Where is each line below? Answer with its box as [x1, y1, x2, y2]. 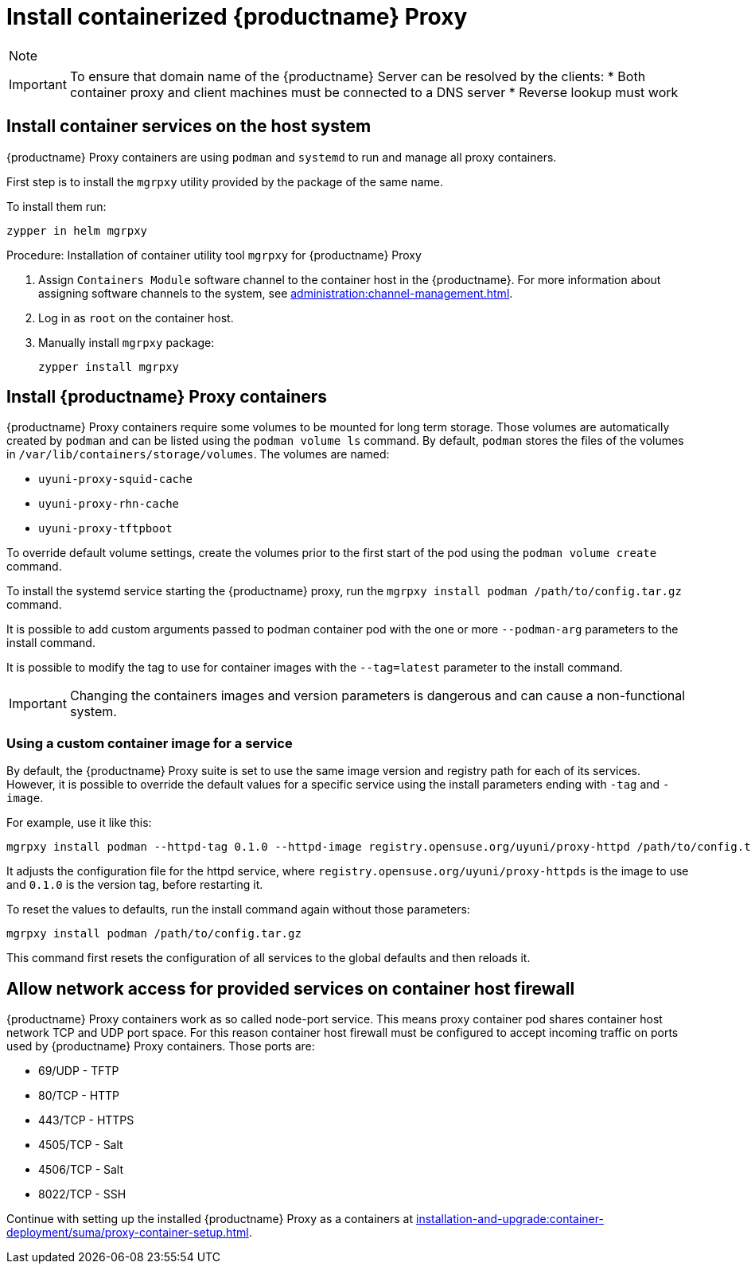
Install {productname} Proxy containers [6, 387, 328, 407]
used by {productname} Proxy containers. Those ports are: [6, 1039, 315, 1054]
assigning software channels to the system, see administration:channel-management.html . [38, 286, 513, 300]
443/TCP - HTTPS [38, 1113, 134, 1128]
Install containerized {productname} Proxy [6, 3, 468, 30]
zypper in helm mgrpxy [6, 224, 148, 237]
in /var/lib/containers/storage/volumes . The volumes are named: [6, 447, 390, 462]
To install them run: [6, 199, 107, 213]
